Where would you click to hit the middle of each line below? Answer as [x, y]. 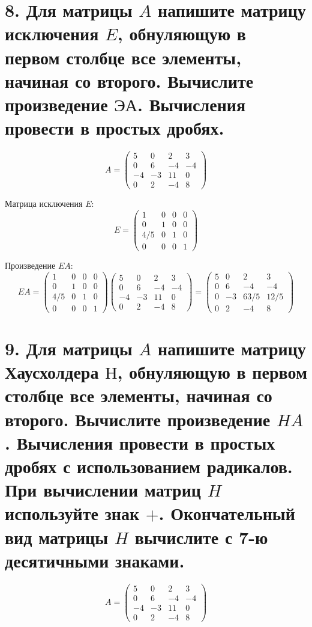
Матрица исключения [44, 203]
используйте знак [72, 513]
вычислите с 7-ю [201, 537]
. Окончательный [227, 513]
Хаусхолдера [52, 372]
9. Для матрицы [69, 348]
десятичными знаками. [95, 560]
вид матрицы [57, 537]
